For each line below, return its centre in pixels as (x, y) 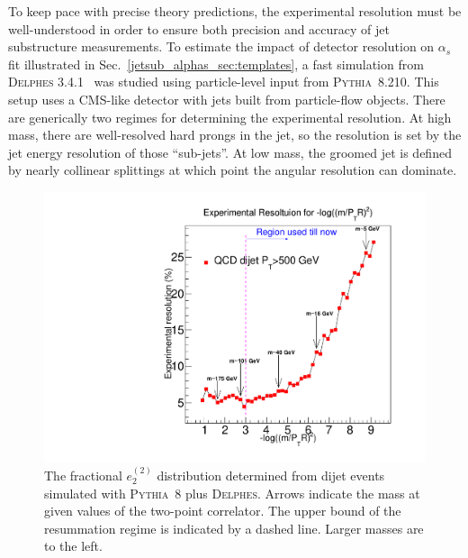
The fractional (83, 475)
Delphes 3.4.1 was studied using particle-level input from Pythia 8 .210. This (224, 82)
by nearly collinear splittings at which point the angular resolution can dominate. (233, 170)
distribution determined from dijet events (271, 475)
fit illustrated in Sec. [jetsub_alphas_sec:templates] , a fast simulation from (216, 64)
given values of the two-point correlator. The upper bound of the (223, 511)
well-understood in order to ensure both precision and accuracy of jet (199, 28)
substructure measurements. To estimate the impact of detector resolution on (221, 46)
